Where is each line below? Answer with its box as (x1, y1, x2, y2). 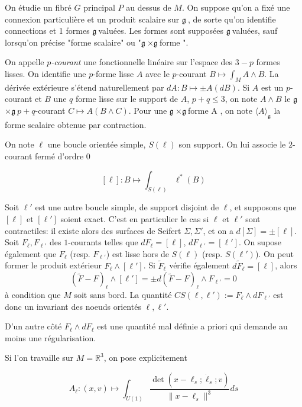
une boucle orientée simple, (47, 138, 146, 150)
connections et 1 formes (5, 24, 90, 37)
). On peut (255, 247, 294, 259)
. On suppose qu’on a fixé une (181, 1, 290, 13)
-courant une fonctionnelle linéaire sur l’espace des (51, 56, 233, 68)
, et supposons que (229, 201, 297, 213)
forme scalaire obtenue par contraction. (5, 118, 147, 130)
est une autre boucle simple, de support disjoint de (35, 201, 219, 213)
